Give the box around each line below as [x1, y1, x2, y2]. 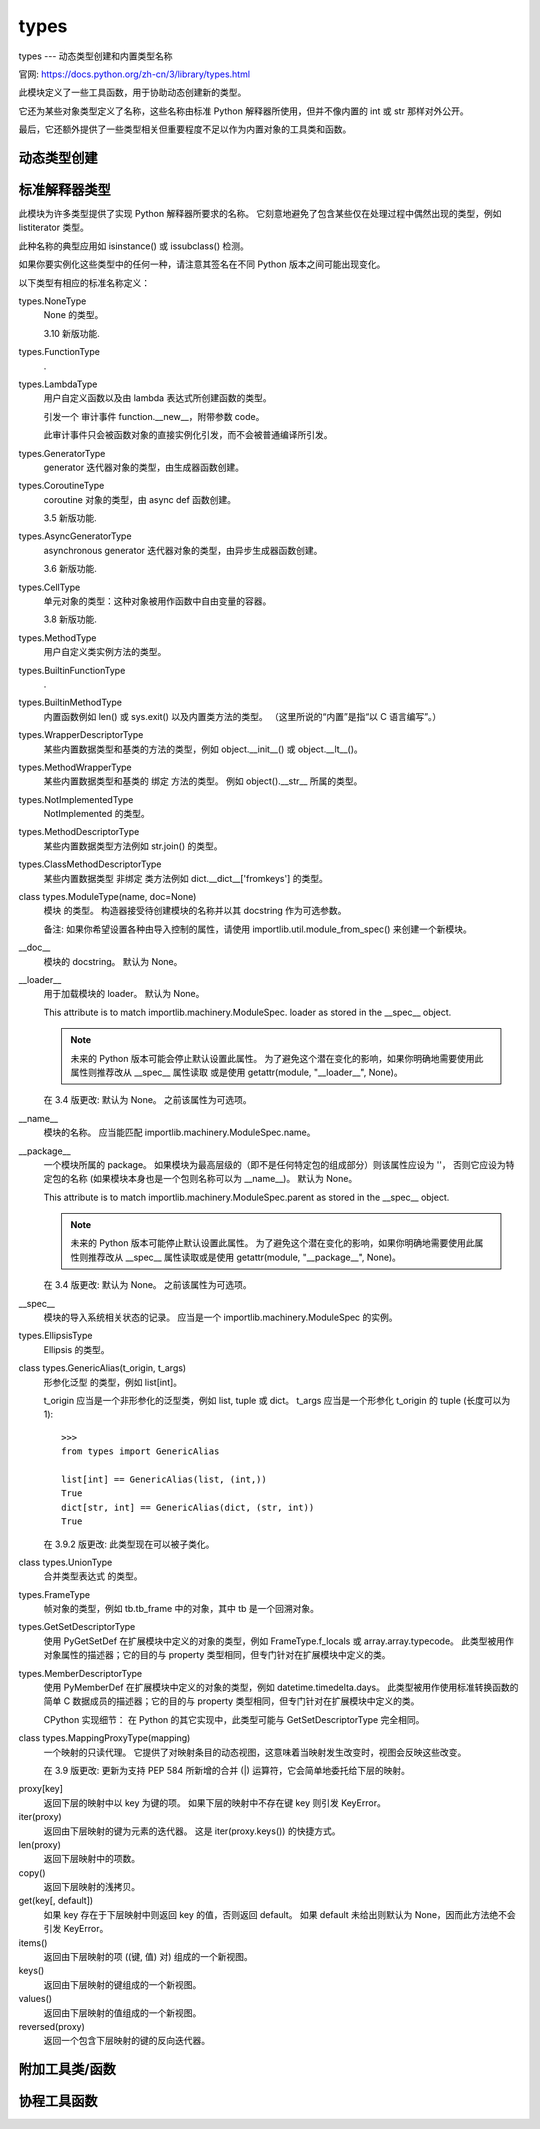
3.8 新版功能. [43, 613, 97, 625]
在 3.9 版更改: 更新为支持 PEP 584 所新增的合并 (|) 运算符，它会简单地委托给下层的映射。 [43, 1764, 410, 1776]
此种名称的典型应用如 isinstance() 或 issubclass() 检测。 [18, 240, 249, 252]
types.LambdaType [18, 378, 98, 390]
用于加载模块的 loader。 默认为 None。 [43, 988, 205, 1000]
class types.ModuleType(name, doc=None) [18, 891, 197, 903]
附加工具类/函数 [18, 2061, 117, 2078]
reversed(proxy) [18, 2021, 85, 2032]
